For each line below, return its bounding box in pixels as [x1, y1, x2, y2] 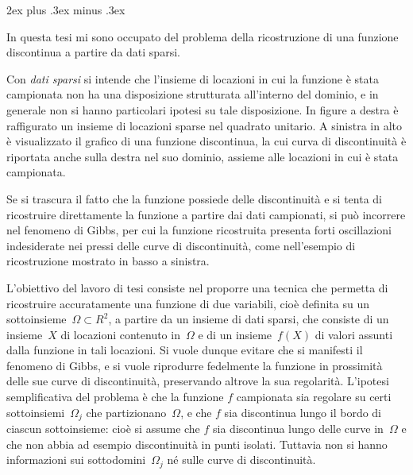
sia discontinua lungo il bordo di [224, 404, 382, 420]
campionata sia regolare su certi [236, 388, 392, 405]
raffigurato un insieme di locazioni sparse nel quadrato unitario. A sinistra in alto [6, 117, 403, 133]
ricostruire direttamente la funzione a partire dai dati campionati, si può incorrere [6, 206, 406, 222]
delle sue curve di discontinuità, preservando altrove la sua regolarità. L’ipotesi [6, 373, 389, 389]
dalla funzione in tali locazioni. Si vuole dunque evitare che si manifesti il [6, 342, 363, 358]
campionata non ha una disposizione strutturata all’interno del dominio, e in [6, 86, 379, 102]
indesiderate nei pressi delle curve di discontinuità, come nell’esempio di [6, 237, 356, 253]
